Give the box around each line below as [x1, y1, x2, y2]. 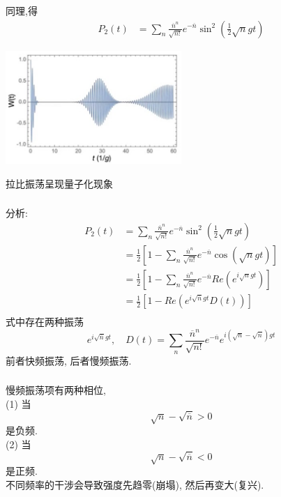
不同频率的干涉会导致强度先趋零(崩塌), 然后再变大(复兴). [6, 477, 264, 491]
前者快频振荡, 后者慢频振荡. [6, 353, 132, 367]
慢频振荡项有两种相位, [6, 383, 106, 397]
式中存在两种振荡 [6, 314, 84, 329]
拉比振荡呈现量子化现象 [6, 176, 113, 190]
